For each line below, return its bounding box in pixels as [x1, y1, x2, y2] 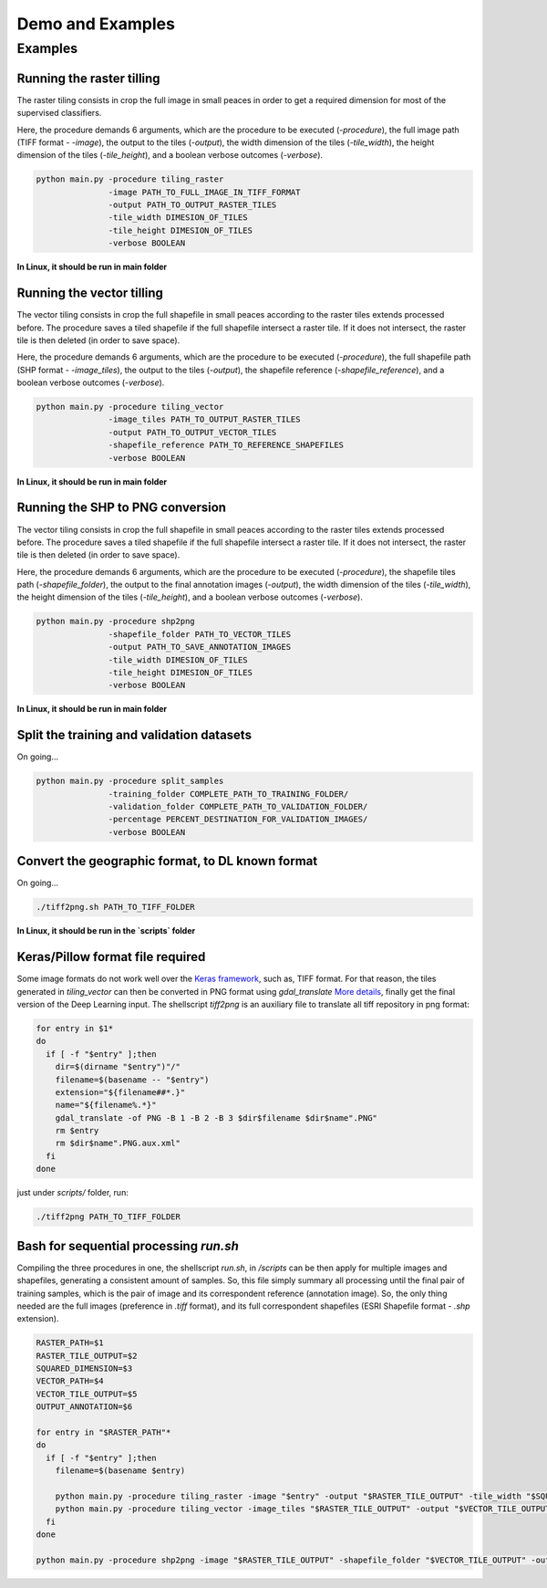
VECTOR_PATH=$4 [36, 1376, 104, 1386]
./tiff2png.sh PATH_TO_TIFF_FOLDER [36, 902, 195, 913]
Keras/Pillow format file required [16, 949, 206, 965]
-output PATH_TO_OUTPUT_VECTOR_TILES [108, 427, 277, 437]
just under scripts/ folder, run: [16, 1187, 129, 1198]
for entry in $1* [36, 1023, 114, 1033]
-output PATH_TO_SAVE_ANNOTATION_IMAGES [108, 642, 292, 653]
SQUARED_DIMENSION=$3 [36, 1363, 133, 1374]
